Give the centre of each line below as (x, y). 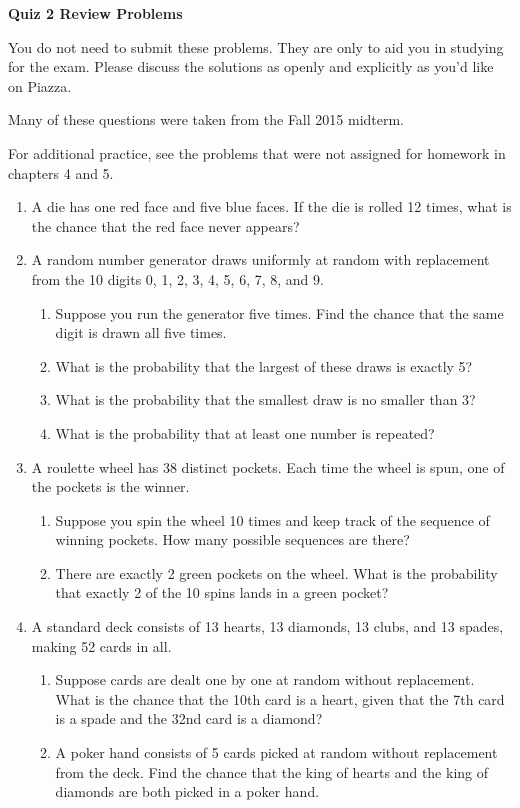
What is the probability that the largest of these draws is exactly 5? (264, 365)
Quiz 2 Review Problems (95, 13)
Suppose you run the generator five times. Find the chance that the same (279, 312)
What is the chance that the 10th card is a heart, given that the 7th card (280, 698)
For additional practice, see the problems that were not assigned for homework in (257, 152)
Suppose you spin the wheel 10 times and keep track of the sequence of (272, 519)
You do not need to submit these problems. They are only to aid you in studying (256, 46)
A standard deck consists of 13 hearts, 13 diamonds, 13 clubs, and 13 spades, (267, 626)
